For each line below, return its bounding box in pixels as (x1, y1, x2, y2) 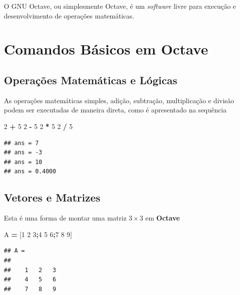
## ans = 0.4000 (4, 168, 56, 175)
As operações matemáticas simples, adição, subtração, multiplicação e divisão (4, 95, 234, 105)
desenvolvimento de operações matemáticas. (4, 10, 135, 20)
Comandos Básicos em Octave (4, 39, 208, 59)
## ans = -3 (4, 149, 42, 156)
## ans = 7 (4, 139, 39, 147)
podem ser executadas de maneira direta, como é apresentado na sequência (4, 105, 227, 115)
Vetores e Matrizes (4, 190, 101, 205)
